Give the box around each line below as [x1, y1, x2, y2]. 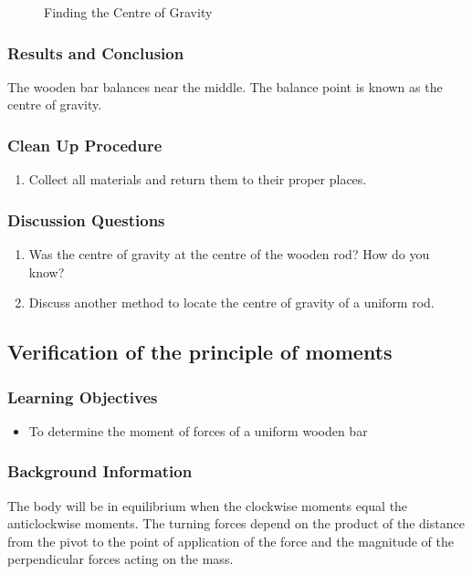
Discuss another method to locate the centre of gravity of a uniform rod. [28, 293, 435, 312]
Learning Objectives [7, 385, 158, 408]
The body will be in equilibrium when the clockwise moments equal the [7, 496, 408, 515]
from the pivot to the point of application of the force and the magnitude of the [7, 531, 454, 550]
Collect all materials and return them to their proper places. [28, 170, 367, 189]
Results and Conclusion [7, 41, 184, 64]
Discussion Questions [7, 208, 165, 231]
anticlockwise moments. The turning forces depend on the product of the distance [7, 514, 465, 533]
